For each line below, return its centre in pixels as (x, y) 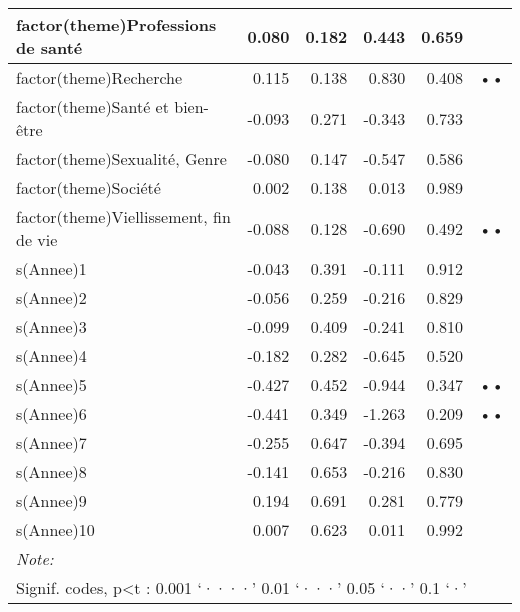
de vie (37, 239)
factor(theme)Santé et (92, 106)
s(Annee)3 (51, 326)
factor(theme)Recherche (99, 77)
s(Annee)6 (51, 413)
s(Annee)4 (51, 355)
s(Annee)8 (51, 471)
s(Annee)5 (51, 384)
